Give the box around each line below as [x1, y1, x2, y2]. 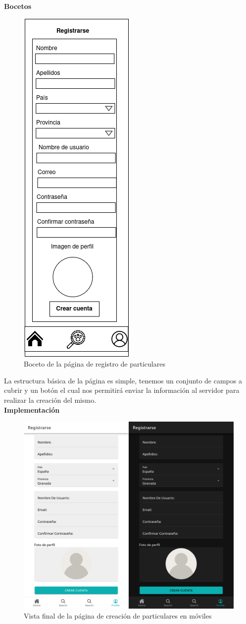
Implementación [4, 404, 60, 415]
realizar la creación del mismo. [4, 394, 97, 405]
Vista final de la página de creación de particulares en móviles [24, 610, 212, 621]
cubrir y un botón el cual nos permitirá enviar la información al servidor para [4, 385, 240, 395]
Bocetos [4, 1, 32, 11]
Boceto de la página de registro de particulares [24, 359, 165, 369]
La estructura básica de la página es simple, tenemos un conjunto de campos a [4, 375, 242, 385]
